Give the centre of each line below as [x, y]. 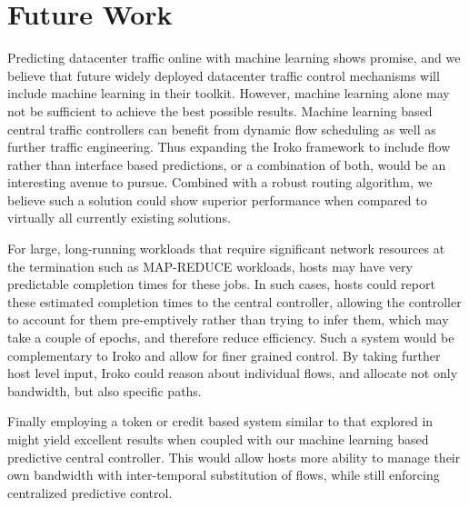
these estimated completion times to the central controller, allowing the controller [234, 301]
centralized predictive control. [90, 492]
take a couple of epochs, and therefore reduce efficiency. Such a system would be [231, 338]
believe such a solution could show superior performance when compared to [217, 199]
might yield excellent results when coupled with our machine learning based [218, 439]
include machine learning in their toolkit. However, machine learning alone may [229, 93]
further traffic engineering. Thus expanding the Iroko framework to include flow [229, 147]
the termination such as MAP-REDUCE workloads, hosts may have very [210, 266]
